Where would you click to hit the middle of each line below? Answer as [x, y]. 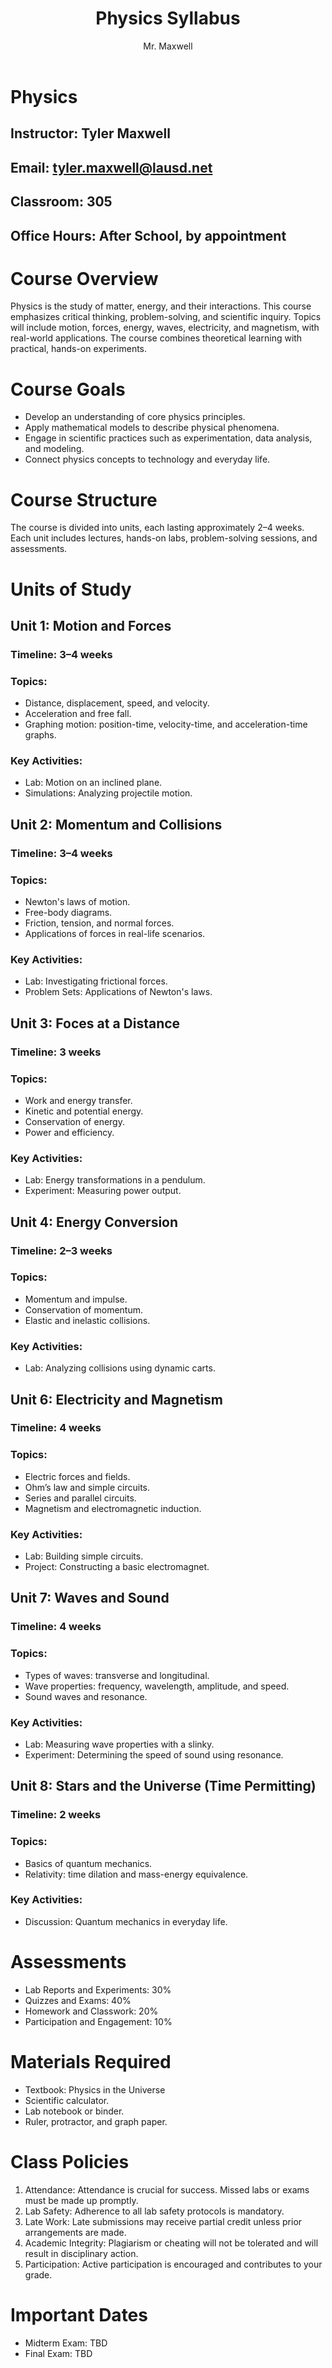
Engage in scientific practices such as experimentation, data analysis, [168, 438]
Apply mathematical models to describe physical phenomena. [152, 428]
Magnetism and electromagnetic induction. [113, 1508]
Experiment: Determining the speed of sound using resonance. [154, 1754]
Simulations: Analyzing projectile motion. [108, 793]
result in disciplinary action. [81, 2253]
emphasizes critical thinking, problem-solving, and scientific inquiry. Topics [166, 317]
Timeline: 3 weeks [56, 1052]
